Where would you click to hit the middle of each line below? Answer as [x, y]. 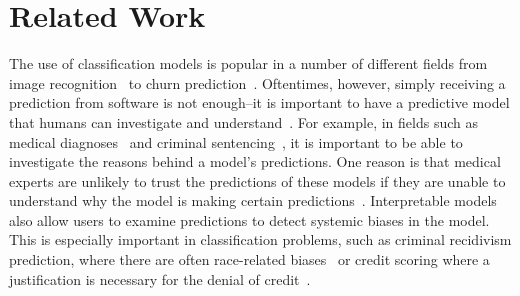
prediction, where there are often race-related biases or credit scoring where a [249, 259]
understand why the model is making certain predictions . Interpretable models [253, 200]
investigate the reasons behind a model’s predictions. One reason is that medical [255, 161]
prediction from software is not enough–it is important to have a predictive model [259, 102]
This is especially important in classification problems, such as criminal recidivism [260, 239]
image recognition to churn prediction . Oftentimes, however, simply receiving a [257, 82]
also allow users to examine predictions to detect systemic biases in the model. [249, 219]
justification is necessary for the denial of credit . [160, 278]
